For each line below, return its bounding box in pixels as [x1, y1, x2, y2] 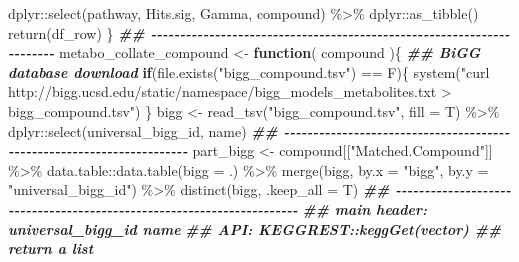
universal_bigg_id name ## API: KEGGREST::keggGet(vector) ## [8, 218, 502, 239]
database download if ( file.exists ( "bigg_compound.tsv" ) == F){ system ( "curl [8, 61, 490, 82]
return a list [8, 238, 94, 259]
